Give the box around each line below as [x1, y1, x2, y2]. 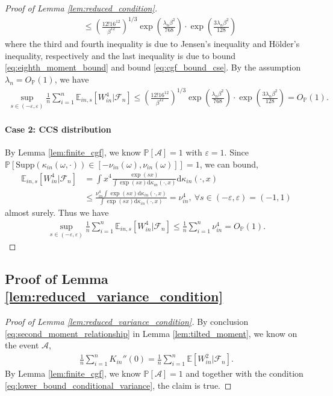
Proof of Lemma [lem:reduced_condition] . [5, 2, 158, 14]
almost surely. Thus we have [5, 206, 109, 219]
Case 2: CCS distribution [5, 122, 111, 135]
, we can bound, [199, 157, 258, 170]
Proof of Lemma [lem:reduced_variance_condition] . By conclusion [5, 315, 249, 328]
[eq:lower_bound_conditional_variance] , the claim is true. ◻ [5, 379, 232, 391]
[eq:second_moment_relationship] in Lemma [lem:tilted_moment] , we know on [5, 327, 297, 339]
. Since [224, 146, 249, 159]
